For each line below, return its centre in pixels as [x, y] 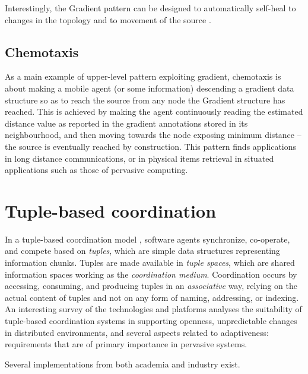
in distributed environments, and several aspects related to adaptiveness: [137, 332]
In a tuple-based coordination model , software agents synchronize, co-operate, [147, 239]
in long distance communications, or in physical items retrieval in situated [139, 158]
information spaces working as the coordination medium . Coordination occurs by [151, 274]
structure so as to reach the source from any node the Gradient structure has [145, 100]
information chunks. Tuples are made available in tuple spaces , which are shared [150, 263]
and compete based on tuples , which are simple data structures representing [142, 251]
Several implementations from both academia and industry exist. [123, 364]
